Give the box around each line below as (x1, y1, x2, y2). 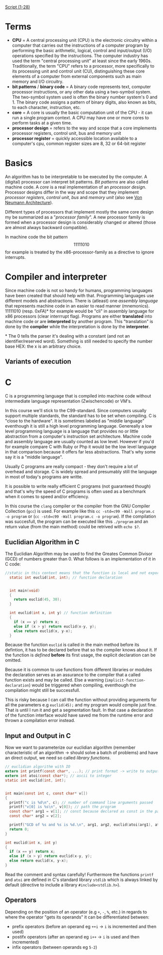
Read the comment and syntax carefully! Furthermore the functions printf (5, 871, 154, 877)
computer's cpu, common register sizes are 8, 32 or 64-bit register (12, 141, 147, 146)
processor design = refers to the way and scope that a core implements (12, 125, 157, 131)
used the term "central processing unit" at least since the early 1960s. (12, 58, 152, 64)
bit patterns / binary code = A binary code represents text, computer (12, 84, 151, 90)
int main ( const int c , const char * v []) (5, 791, 88, 796)
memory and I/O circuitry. (12, 78, 64, 84)
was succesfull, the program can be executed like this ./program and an (5, 519, 148, 524)
